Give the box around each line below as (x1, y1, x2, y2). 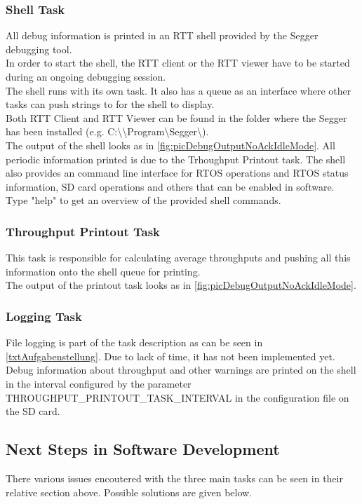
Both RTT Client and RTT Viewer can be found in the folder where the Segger (6, 110, 347, 125)
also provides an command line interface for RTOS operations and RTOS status (6, 165, 349, 180)
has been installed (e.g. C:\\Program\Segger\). (6, 124, 209, 139)
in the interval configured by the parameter (6, 376, 192, 390)
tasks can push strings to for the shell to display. (6, 97, 215, 111)
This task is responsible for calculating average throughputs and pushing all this (6, 250, 351, 265)
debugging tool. (6, 41, 72, 56)
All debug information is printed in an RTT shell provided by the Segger (6, 28, 319, 43)
